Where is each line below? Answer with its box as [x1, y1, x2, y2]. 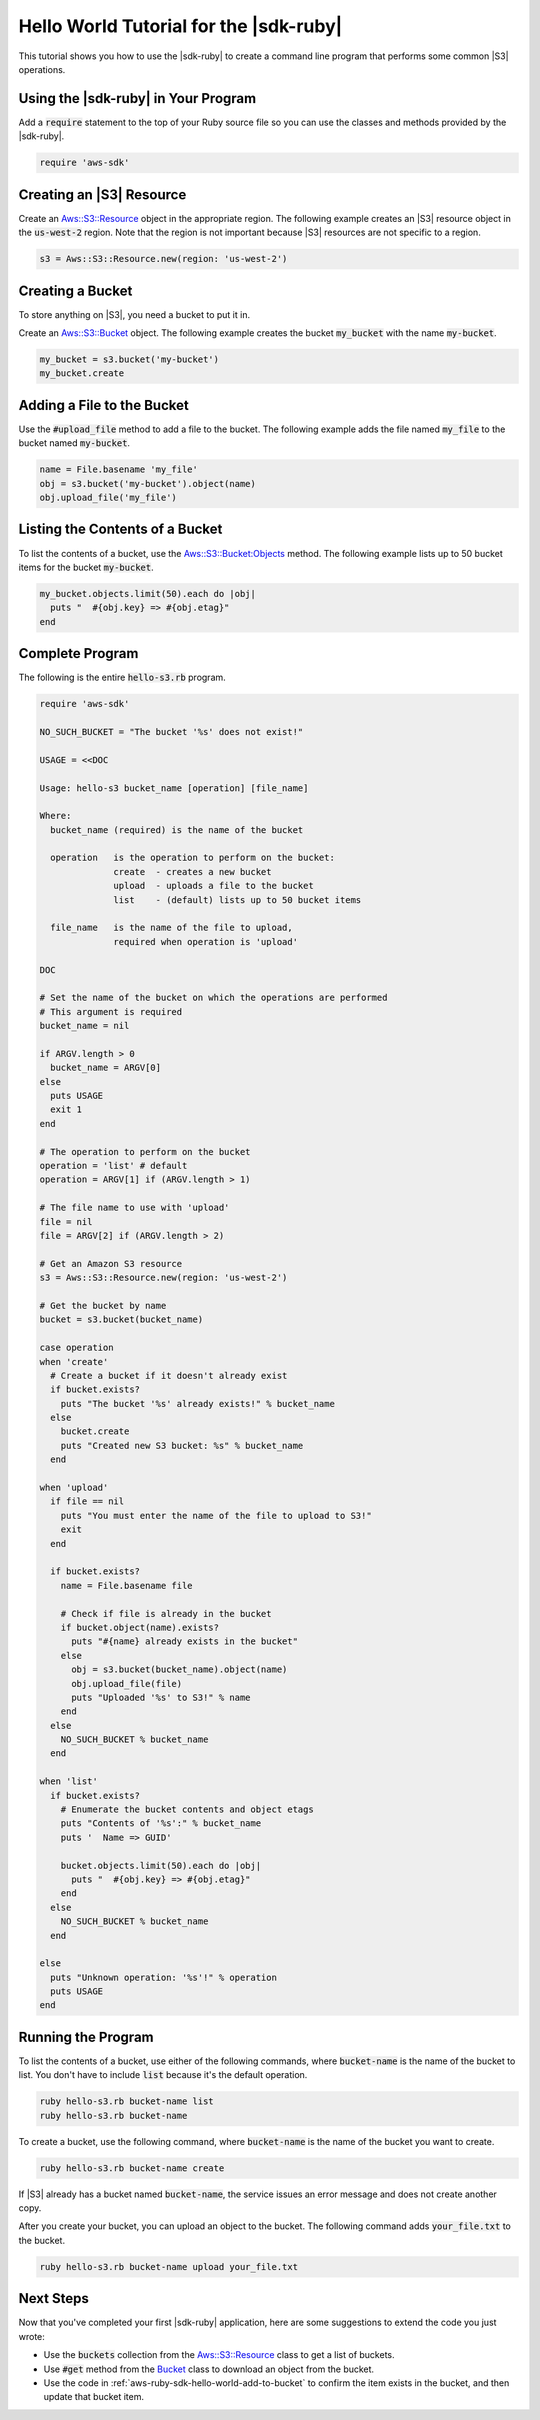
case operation [39, 1342, 114, 1354]
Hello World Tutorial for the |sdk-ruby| [18, 15, 343, 37]
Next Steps [18, 2290, 89, 2307]
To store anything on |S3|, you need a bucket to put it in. [18, 308, 250, 320]
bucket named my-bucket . [18, 437, 130, 449]
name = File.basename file [60, 1580, 194, 1591]
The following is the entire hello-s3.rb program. [18, 671, 227, 684]
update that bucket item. [43, 2391, 145, 2403]
